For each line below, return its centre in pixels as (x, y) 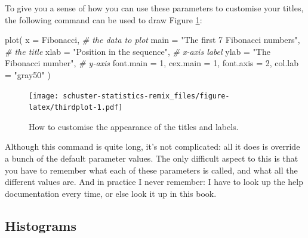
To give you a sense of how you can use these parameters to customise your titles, (154, 8)
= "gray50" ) (28, 74)
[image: (44, 96)
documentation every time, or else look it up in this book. (111, 193)
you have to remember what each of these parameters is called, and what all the (151, 170)
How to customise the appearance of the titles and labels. (134, 126)
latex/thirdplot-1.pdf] (76, 108)
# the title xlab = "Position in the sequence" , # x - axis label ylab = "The (138, 51)
